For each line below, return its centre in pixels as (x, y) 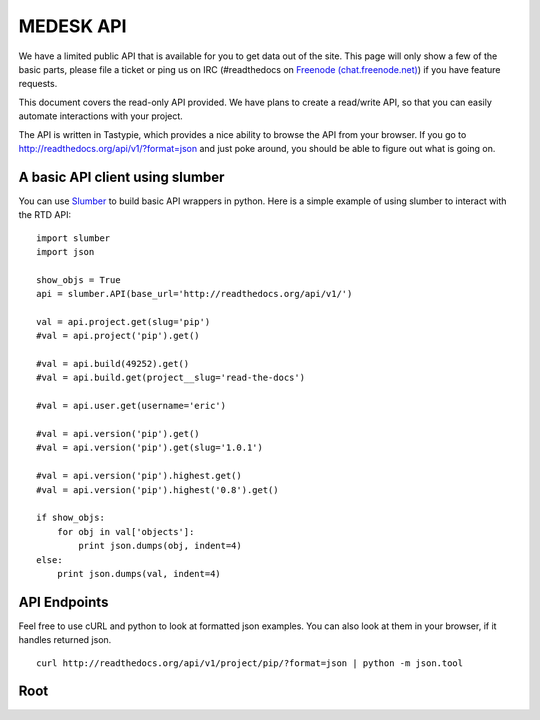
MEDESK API (72, 26)
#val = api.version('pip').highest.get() (139, 476)
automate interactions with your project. (101, 116)
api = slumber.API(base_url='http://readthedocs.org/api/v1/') (194, 294)
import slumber (73, 238)
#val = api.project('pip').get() (118, 336)
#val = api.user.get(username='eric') (131, 406)
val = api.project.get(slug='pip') (123, 321)
